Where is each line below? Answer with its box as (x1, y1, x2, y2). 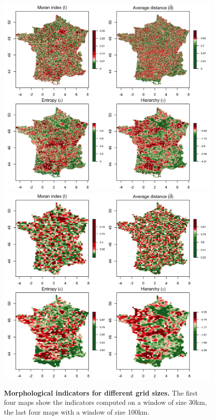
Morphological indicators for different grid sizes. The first (4, 387, 198, 398)
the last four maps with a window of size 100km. (4, 407, 150, 417)
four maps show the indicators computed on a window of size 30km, (4, 397, 207, 407)
